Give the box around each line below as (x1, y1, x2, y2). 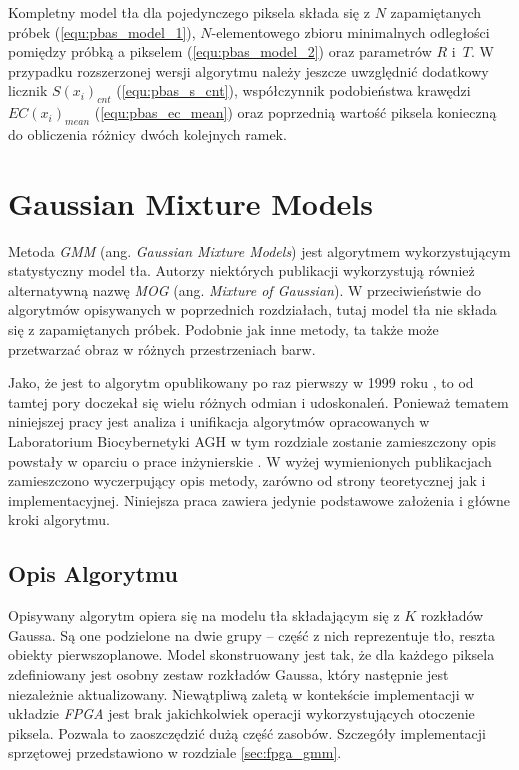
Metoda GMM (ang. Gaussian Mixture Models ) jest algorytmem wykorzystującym (8, 240, 511, 261)
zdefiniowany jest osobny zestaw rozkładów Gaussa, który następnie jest (8, 663, 449, 684)
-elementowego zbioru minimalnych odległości (211, 21, 490, 42)
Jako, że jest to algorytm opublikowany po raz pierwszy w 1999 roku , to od (8, 372, 474, 393)
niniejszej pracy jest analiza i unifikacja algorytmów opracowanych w (8, 411, 430, 432)
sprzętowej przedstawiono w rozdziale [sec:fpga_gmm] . (8, 742, 342, 763)
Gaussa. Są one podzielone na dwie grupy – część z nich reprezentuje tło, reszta (8, 624, 496, 645)
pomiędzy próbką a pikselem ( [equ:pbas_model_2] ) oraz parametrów (8, 41, 432, 62)
